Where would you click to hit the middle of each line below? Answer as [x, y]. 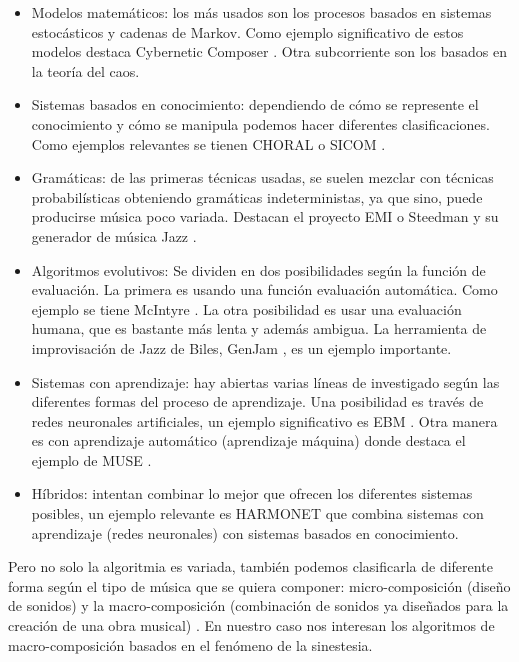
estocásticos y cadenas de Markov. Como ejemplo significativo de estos [247, 31]
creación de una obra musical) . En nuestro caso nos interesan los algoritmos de [251, 625]
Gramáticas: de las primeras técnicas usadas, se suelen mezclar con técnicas [262, 177]
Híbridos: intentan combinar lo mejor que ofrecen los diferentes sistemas [252, 493]
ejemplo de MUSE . [91, 459]
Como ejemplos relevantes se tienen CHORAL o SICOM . [208, 143]
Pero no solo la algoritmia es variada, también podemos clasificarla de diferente [250, 566]
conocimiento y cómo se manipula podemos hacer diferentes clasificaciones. [260, 123]
